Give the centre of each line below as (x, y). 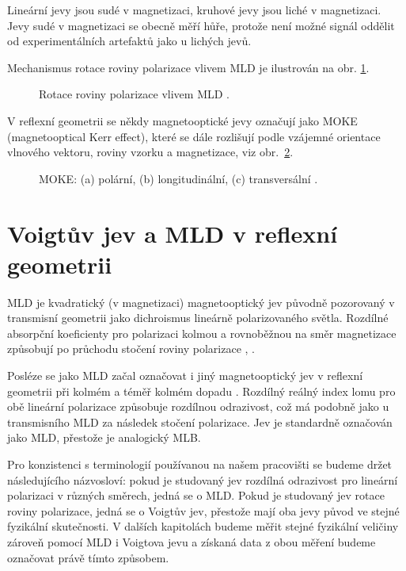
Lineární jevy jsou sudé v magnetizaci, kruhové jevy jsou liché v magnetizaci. (194, 10)
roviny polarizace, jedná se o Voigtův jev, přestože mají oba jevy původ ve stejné (203, 510)
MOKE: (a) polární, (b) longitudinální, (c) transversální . (178, 178)
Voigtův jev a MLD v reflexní (173, 233)
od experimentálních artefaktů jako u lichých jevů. (129, 41)
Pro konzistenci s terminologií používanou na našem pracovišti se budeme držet (200, 464)
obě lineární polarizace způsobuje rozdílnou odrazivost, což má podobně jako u (198, 406)
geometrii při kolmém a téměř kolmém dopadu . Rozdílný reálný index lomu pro (201, 391)
